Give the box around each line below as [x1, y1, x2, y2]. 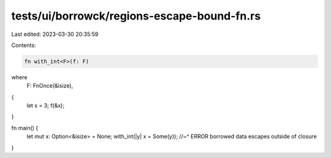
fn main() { [11, 124, 39, 131]
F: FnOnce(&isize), [26, 82, 74, 90]
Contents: [11, 41, 36, 49]
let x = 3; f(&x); [26, 102, 64, 109]
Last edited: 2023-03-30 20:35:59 [11, 31, 99, 38]
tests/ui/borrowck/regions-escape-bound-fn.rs [11, 9, 261, 23]
